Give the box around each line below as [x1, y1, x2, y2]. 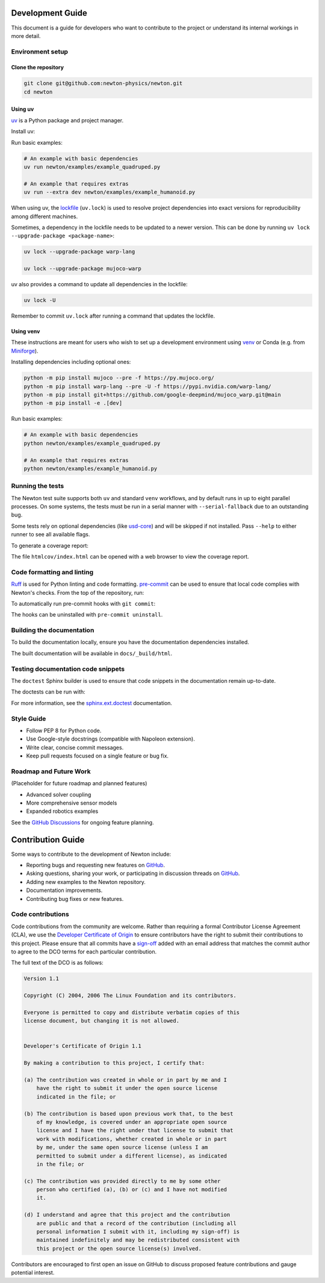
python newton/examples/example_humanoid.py [23, 465, 158, 472]
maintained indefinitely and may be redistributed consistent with [36, 1237, 240, 1244]
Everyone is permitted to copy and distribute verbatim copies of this [23, 1009, 240, 1015]
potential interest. [11, 1269, 55, 1276]
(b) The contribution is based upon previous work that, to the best [23, 1110, 234, 1117]
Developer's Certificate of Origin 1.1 [23, 1043, 141, 1050]
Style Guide [11, 714, 46, 723]
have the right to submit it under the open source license [36, 1085, 218, 1092]
